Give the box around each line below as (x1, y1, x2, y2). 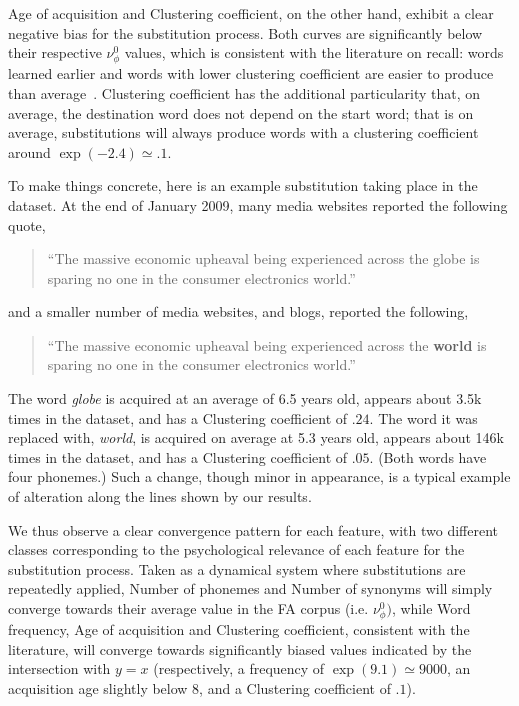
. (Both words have (369, 446, 487, 467)
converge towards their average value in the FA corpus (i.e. (8, 598, 369, 618)
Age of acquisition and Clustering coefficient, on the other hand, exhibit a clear (8, 3, 494, 23)
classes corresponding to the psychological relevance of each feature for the (8, 539, 465, 560)
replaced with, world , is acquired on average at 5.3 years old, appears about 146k (8, 427, 504, 448)
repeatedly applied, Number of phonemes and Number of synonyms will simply (8, 578, 493, 599)
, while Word (391, 598, 471, 618)
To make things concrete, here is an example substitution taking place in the (8, 175, 478, 196)
